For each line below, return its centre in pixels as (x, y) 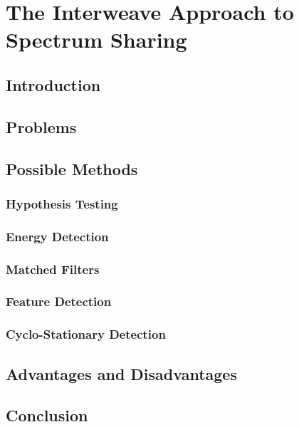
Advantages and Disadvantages (121, 373)
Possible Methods (72, 168)
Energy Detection (57, 236)
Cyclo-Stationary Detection (86, 334)
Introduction (53, 84)
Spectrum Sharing (96, 39)
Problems (41, 126)
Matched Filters (53, 269)
